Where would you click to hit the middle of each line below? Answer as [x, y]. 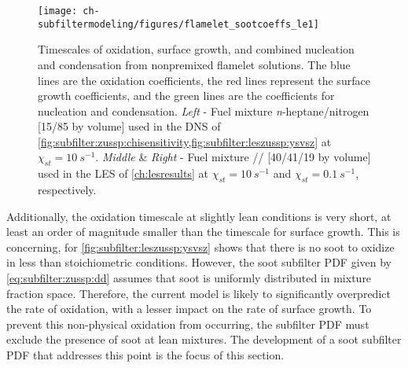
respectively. [67, 190]
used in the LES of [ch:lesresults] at [123, 173]
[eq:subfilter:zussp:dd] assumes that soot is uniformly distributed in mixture [189, 278]
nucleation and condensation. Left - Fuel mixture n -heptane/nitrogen [204, 110]
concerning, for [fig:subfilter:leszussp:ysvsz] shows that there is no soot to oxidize [200, 247]
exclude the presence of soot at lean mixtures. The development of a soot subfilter [204, 339]
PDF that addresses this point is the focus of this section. [145, 355]
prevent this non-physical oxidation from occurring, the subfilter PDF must [188, 324]
